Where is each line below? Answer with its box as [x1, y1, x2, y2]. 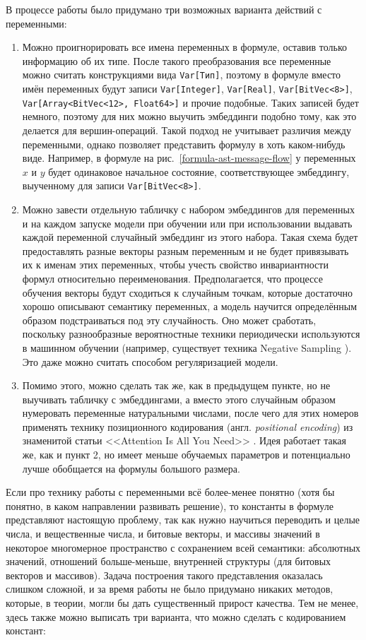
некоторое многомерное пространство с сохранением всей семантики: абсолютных [6, 540, 361, 555]
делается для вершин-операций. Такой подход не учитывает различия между [22, 122, 351, 137]
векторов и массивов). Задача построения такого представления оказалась [6, 567, 323, 582]
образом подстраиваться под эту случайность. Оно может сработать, [22, 312, 317, 327]
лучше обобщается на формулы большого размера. [22, 461, 240, 475]
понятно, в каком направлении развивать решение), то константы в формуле [6, 498, 333, 513]
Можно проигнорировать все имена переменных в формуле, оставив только [22, 40, 348, 54]
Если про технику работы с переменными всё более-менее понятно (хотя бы [6, 485, 335, 499]
